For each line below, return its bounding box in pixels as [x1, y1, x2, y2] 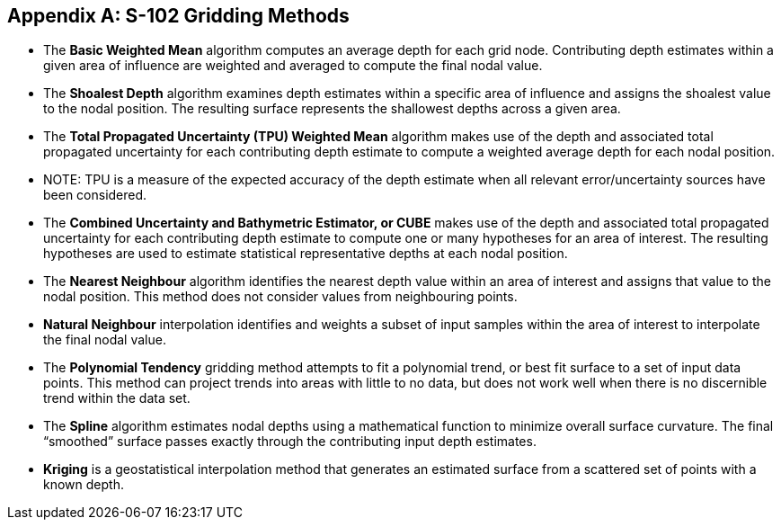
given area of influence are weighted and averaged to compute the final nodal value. [43, 58, 543, 74]
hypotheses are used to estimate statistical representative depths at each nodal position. [43, 246, 568, 262]
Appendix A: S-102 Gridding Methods [7, 4, 350, 27]
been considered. [43, 187, 147, 203]
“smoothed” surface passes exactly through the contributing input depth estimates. [43, 433, 537, 450]
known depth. [43, 477, 124, 493]
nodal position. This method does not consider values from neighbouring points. [43, 289, 518, 305]
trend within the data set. [43, 390, 191, 406]
